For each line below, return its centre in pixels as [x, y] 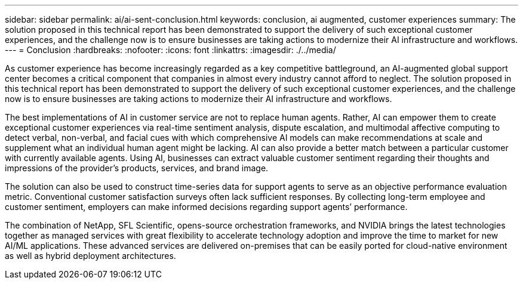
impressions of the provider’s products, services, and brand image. [137, 168]
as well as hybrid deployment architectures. [90, 256]
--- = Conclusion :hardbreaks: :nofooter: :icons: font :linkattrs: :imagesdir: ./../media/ [170, 50]
